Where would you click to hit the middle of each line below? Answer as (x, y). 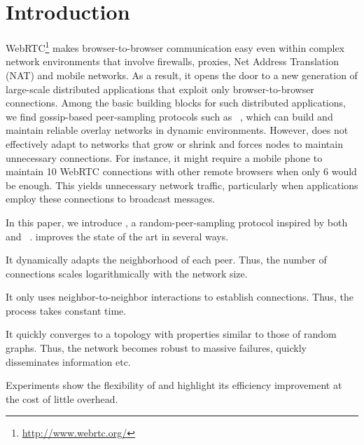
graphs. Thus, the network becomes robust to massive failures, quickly (156, 348)
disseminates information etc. (68, 361)
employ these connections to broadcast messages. (111, 199)
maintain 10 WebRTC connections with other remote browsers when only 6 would (181, 171)
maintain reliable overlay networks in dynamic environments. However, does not (177, 130)
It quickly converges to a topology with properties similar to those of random (171, 334)
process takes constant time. (66, 310)
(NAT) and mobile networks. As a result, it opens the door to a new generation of (182, 75)
